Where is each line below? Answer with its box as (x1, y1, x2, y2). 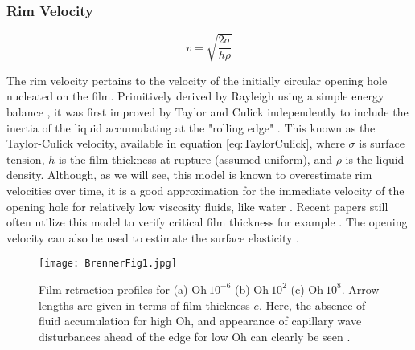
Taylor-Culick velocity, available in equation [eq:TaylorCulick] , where (6, 135, 345, 152)
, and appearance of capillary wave (191, 312, 362, 329)
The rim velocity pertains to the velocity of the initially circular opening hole (6, 71, 388, 88)
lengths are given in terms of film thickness (39, 296, 250, 313)
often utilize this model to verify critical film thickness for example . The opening (6, 214, 408, 230)
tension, (6, 150, 45, 167)
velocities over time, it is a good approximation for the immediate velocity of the (6, 181, 405, 198)
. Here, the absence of (259, 296, 366, 313)
